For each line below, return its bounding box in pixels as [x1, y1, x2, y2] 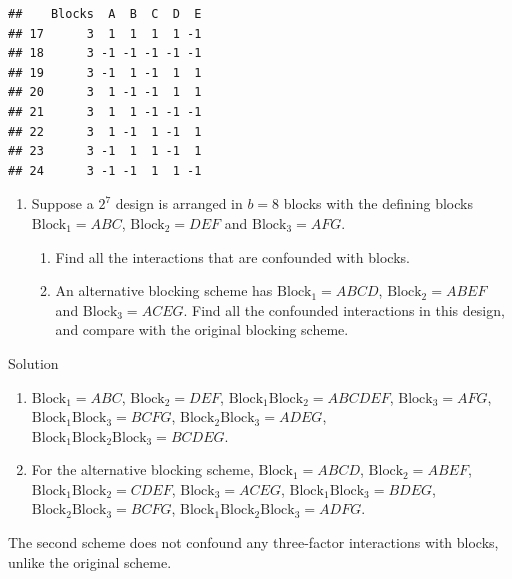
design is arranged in [115, 193, 243, 214]
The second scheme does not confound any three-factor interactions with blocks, [8, 532, 499, 553]
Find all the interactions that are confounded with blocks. [55, 246, 410, 267]
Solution [8, 352, 59, 373]
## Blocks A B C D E [8, 7, 202, 21]
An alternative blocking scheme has [55, 280, 273, 301]
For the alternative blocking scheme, [31, 459, 254, 480]
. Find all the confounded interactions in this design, [183, 299, 505, 320]
